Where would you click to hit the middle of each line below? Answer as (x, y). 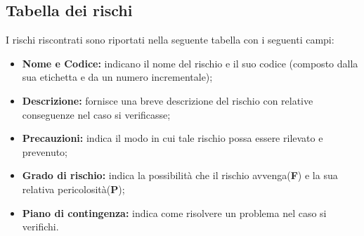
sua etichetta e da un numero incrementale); (117, 77)
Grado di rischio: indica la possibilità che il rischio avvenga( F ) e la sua (180, 175)
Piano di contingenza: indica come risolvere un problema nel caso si (174, 212)
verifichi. (40, 227)
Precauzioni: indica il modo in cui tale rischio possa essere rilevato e (173, 138)
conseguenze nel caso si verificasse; (96, 114)
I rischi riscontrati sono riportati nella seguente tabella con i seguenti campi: (170, 40)
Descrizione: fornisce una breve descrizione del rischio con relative (168, 100)
